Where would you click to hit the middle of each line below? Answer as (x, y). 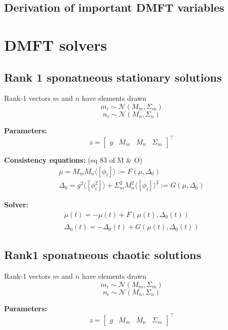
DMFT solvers (56, 44)
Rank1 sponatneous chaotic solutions (103, 255)
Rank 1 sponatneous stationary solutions (113, 77)
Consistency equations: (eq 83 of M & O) (73, 160)
